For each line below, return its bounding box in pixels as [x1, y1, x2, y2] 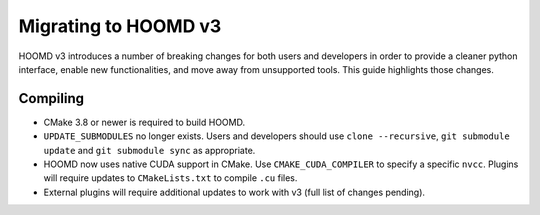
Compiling [18, 90, 85, 107]
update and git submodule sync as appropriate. [43, 144, 256, 156]
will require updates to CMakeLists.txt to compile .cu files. [43, 172, 298, 184]
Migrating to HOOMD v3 [18, 15, 222, 37]
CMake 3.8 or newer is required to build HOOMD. [43, 116, 245, 128]
